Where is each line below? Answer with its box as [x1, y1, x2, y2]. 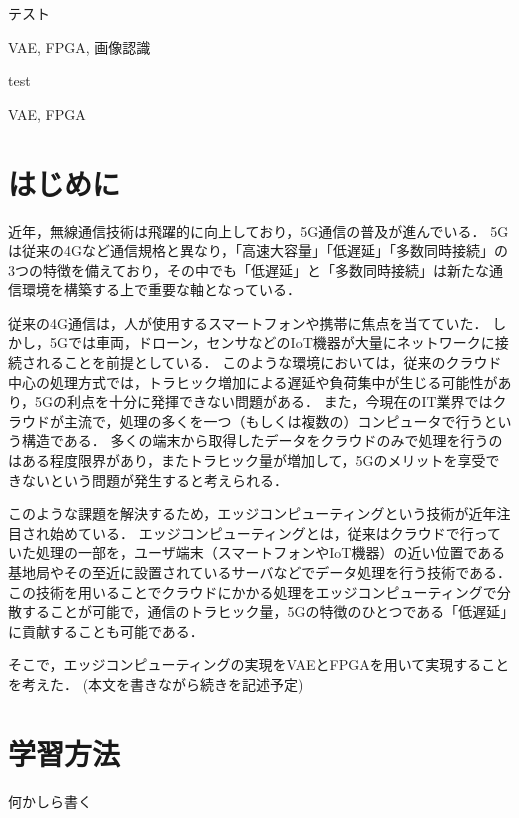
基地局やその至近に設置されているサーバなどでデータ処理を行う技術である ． [8, 562, 512, 582]
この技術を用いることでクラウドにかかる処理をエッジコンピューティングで [8, 581, 497, 602]
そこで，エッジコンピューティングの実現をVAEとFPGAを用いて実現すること [8, 654, 510, 675]
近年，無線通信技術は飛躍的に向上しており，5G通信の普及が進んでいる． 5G [8, 220, 509, 241]
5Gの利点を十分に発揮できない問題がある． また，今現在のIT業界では [35, 391, 493, 412]
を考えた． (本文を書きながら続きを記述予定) [8, 673, 304, 694]
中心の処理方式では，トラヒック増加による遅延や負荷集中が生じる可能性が [8, 371, 498, 392]
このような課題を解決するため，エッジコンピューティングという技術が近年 [8, 503, 497, 524]
